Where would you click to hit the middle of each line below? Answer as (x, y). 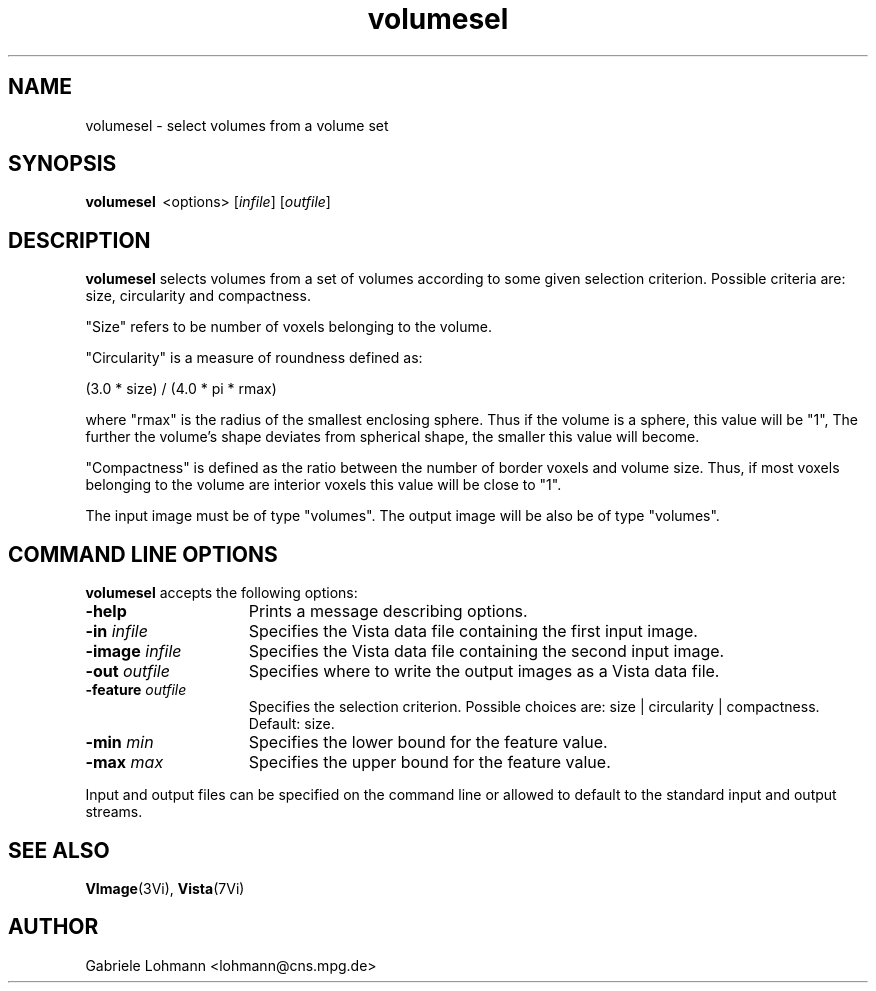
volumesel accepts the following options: (221, 593)
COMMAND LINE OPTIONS (143, 554)
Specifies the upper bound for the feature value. (429, 762)
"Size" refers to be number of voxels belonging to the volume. (288, 327)
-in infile (116, 631)
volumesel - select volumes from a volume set (237, 125)
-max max (124, 762)
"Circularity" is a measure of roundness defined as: (254, 358)
